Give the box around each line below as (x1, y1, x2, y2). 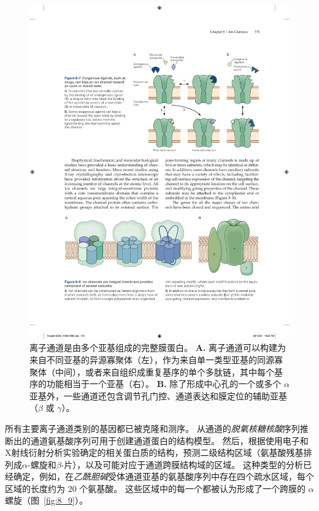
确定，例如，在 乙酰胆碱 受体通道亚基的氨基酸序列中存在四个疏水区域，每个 (13, 470, 314, 483)
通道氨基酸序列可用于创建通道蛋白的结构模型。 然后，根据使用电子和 (30, 434, 309, 447)
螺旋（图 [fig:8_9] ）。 (5, 494, 88, 507)
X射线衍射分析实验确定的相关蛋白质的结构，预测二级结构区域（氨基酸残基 (5, 446, 304, 459)
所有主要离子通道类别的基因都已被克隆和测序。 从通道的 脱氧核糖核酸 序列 (5, 421, 300, 434)
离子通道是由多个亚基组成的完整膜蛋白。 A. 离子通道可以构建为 (29, 341, 286, 354)
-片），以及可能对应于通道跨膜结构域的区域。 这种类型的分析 (61, 458, 303, 471)
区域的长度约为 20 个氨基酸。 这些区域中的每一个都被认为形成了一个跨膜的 (5, 482, 306, 494)
